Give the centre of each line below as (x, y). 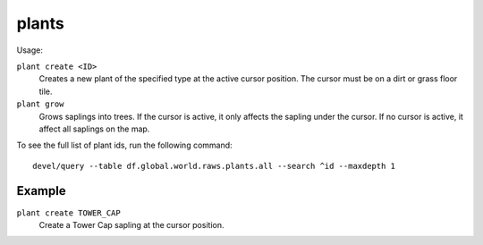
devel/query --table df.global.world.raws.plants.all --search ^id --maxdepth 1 (214, 166)
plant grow (40, 104)
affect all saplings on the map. (94, 129)
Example (41, 191)
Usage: (30, 50)
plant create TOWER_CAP (68, 213)
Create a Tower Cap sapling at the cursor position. (131, 224)
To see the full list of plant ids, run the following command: (124, 145)
